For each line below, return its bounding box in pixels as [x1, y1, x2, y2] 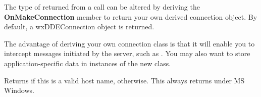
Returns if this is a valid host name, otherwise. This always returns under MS [4, 75, 245, 85]
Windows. [4, 85, 34, 95]
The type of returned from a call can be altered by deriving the [4, 2, 200, 12]
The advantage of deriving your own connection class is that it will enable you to [4, 38, 255, 48]
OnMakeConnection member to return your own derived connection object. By [4, 11, 257, 22]
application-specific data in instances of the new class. [4, 58, 171, 68]
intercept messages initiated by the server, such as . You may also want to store [4, 48, 250, 59]
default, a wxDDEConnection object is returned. [4, 21, 154, 32]
